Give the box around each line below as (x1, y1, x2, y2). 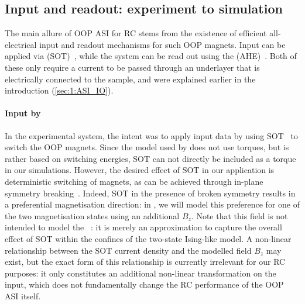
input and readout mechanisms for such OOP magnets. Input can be (39, 38, 286, 50)
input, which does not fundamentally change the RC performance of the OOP (5, 278, 284, 291)
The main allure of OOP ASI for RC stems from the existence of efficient (5, 27, 267, 39)
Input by (5, 107, 41, 119)
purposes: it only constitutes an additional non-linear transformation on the (5, 267, 276, 279)
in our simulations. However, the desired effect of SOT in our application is (5, 164, 275, 176)
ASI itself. (5, 289, 41, 302)
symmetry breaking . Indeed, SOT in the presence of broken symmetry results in (5, 186, 296, 199)
